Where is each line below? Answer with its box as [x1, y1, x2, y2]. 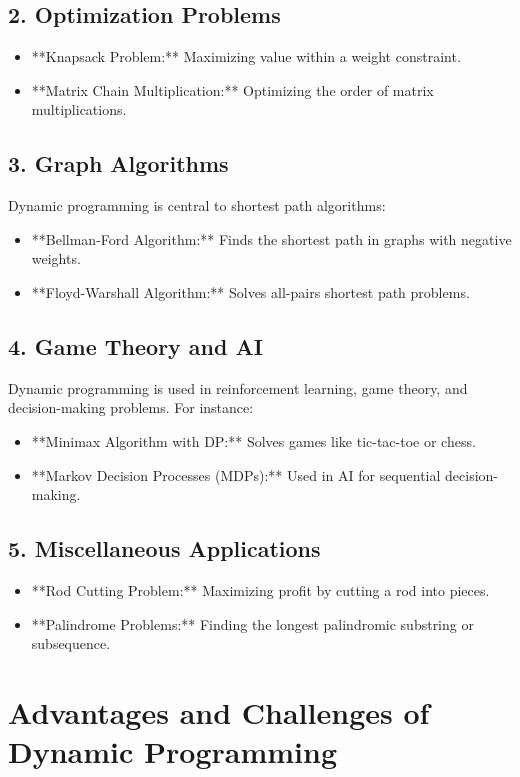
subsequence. [31, 633, 111, 654]
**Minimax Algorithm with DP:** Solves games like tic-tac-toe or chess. [31, 430, 476, 451]
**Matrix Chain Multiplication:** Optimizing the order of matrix [31, 79, 434, 100]
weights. [31, 248, 81, 269]
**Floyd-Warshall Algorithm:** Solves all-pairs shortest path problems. [31, 281, 470, 302]
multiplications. [31, 99, 127, 120]
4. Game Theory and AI [8, 330, 263, 361]
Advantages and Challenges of [8, 691, 430, 732]
